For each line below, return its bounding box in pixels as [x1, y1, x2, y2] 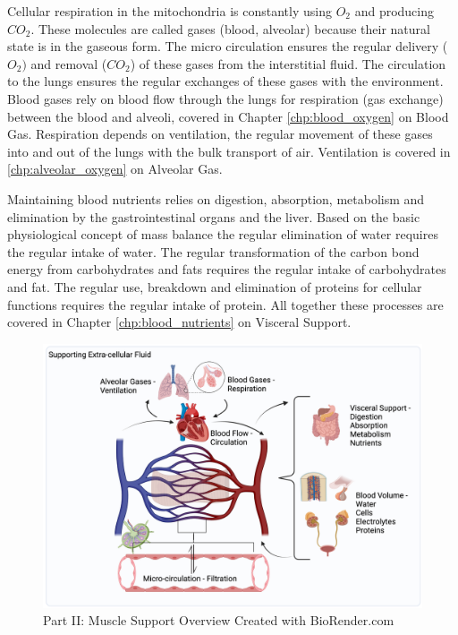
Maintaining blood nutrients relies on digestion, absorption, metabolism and [7, 189, 425, 208]
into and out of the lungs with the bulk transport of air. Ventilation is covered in [7, 142, 451, 160]
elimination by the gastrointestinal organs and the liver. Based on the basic [7, 207, 420, 226]
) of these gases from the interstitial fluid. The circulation [130, 54, 446, 73]
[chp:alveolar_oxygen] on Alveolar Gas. [7, 159, 223, 178]
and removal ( [30, 54, 107, 73]
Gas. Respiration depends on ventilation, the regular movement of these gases [7, 124, 433, 143]
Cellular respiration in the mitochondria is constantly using [7, 2, 332, 20]
